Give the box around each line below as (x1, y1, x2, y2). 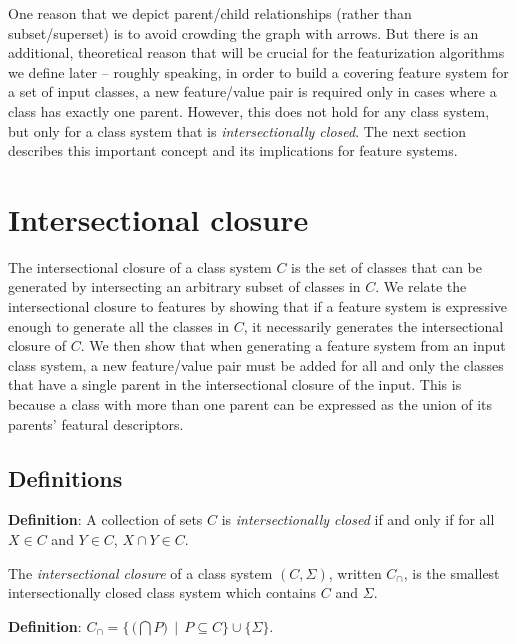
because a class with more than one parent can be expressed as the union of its (8, 394, 492, 415)
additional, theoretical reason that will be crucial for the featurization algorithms (8, 42, 505, 63)
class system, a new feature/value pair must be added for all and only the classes (8, 354, 504, 375)
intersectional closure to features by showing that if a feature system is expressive (8, 296, 507, 317)
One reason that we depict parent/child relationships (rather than (8, 3, 412, 23)
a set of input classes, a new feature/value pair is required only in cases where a (8, 81, 497, 102)
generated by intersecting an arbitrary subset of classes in (8, 276, 361, 297)
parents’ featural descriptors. (8, 413, 184, 434)
